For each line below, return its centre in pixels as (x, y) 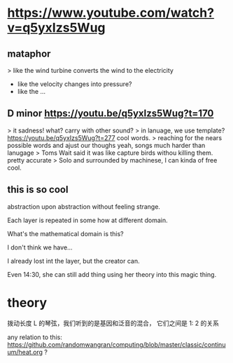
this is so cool (38, 190)
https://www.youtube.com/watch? (111, 13)
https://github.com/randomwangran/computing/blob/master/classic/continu (116, 344)
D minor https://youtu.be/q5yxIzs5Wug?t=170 (111, 114)
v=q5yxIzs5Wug (57, 28)
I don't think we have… (40, 247)
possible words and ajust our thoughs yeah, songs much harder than (106, 145)
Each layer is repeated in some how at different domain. (87, 220)
